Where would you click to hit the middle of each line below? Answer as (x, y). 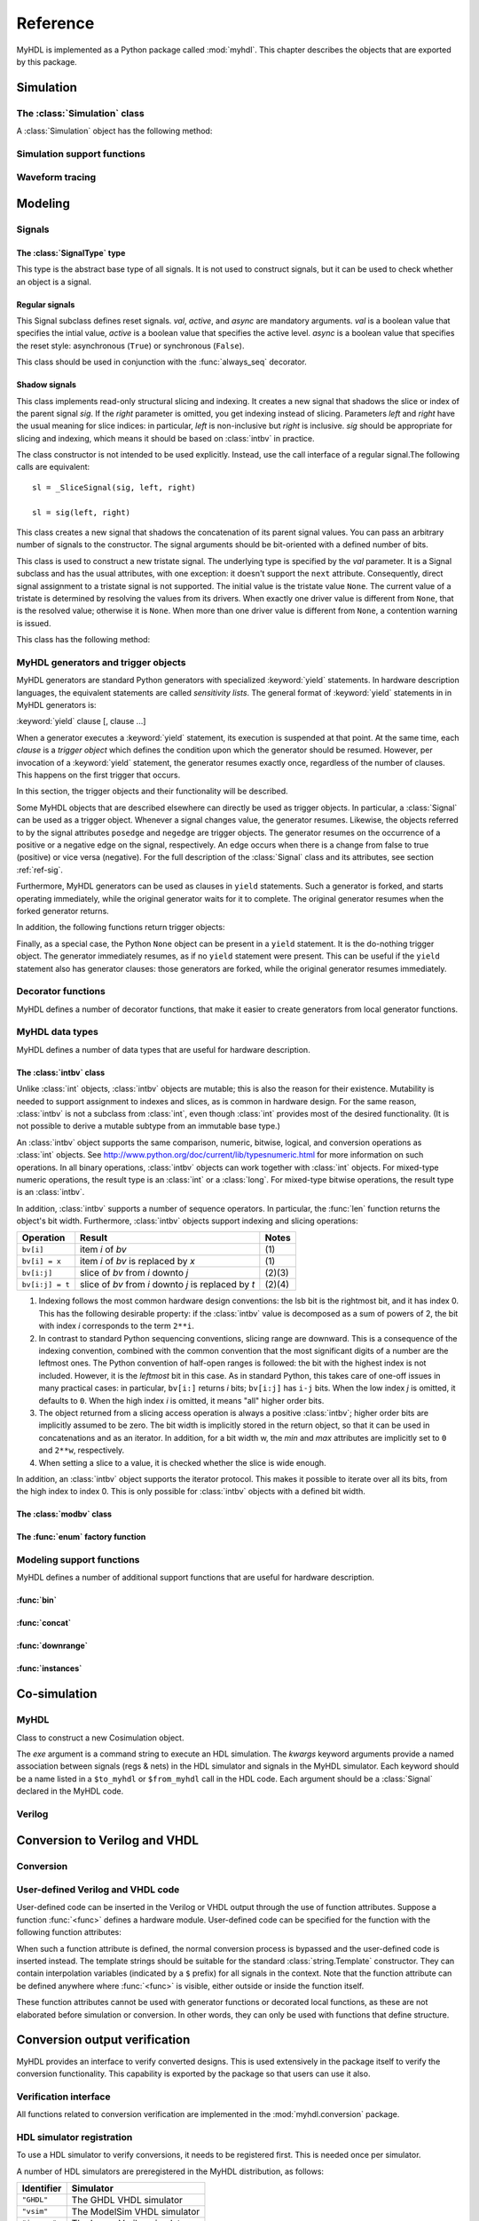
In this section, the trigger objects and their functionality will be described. (152, 792)
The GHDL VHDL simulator (127, 2200)
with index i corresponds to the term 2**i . (117, 1326)
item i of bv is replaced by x (137, 1262)
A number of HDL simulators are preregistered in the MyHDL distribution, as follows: (170, 2171)
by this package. (47, 61)
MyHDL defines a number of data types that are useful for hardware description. (163, 1049)
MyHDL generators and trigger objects (101, 662)
